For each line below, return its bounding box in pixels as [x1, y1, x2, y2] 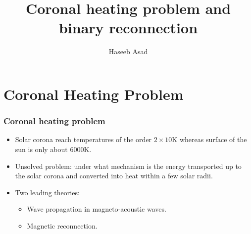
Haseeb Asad [108, 46, 148, 57]
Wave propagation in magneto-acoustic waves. [27, 204, 166, 214]
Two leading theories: [15, 187, 80, 197]
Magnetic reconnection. [27, 220, 98, 231]
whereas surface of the [179, 134, 247, 145]
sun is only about [15, 144, 68, 154]
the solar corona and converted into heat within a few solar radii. [15, 170, 213, 181]
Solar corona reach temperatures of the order [15, 134, 152, 145]
